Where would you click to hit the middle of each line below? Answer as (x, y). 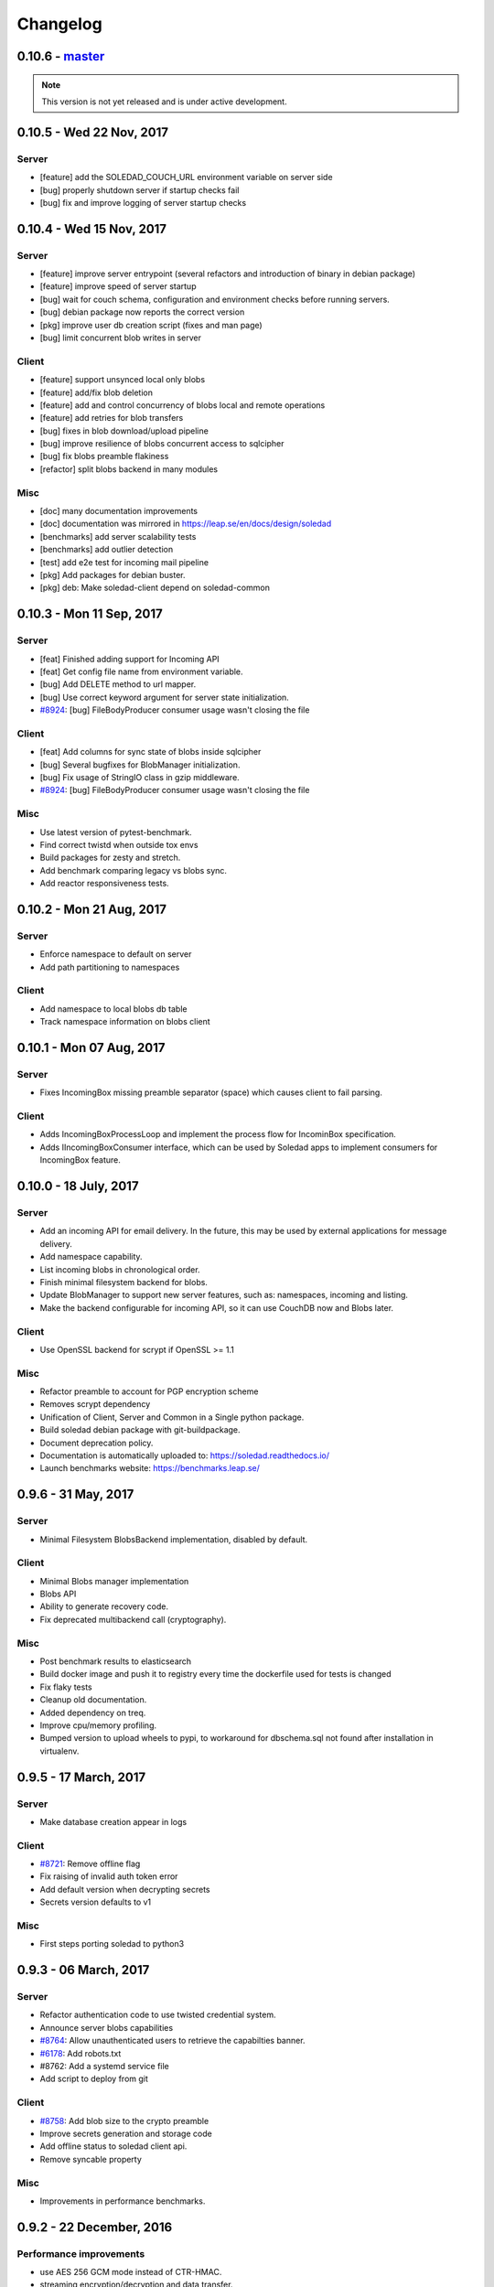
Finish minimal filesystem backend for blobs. (123, 1282)
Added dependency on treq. (93, 1713)
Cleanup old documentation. (93, 1700)
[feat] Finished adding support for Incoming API (129, 659)
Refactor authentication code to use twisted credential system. (158, 2015)
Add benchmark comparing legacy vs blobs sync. (134, 870)
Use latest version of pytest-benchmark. (116, 832)
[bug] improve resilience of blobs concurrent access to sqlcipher (162, 444)
